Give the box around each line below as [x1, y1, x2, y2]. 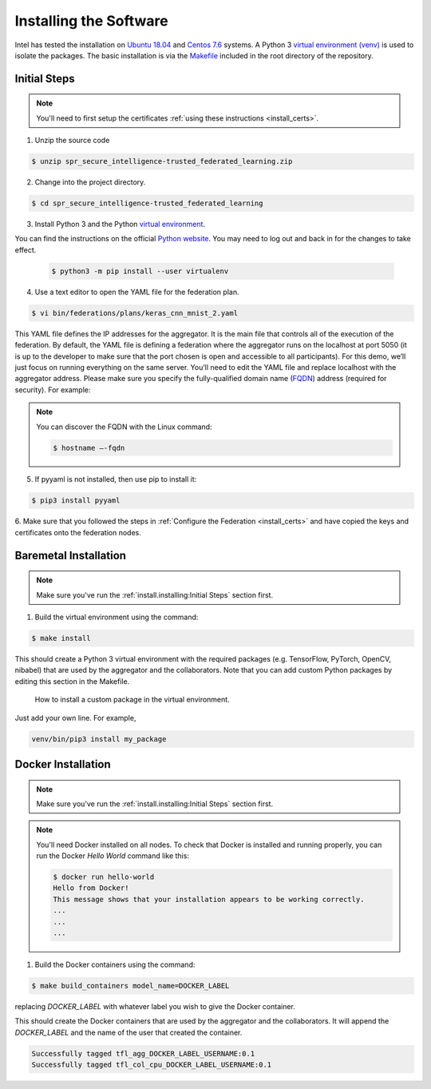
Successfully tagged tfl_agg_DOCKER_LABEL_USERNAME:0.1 [31, 1049, 255, 1058]
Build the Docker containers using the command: [34, 960, 196, 970]
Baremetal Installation [14, 548, 127, 562]
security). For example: [14, 384, 91, 395]
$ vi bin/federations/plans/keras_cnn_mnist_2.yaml [31, 308, 239, 317]
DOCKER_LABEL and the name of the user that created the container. [14, 1027, 243, 1037]
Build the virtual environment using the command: [34, 612, 199, 622]
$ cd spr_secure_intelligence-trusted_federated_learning [31, 199, 263, 208]
